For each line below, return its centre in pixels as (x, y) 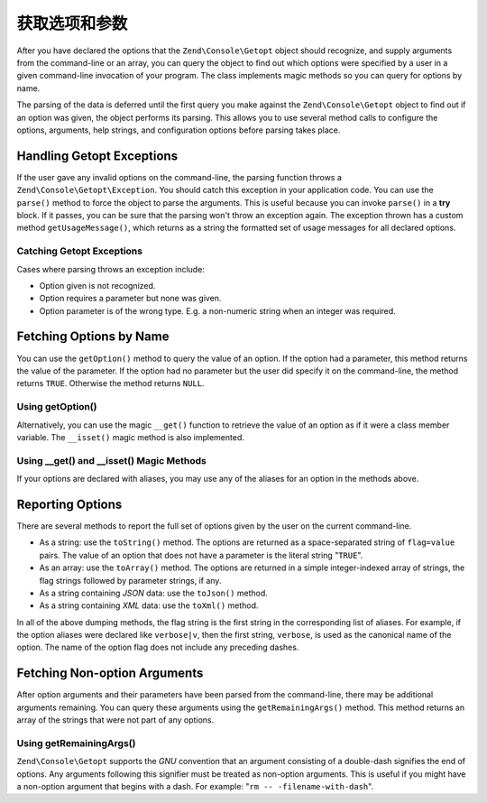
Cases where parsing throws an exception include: (110, 269)
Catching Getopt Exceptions (80, 251)
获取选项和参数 (72, 23)
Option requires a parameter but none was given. (130, 299)
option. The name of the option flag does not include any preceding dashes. (158, 647)
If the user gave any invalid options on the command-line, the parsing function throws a (179, 177)
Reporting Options (69, 504)
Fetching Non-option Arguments (110, 674)
